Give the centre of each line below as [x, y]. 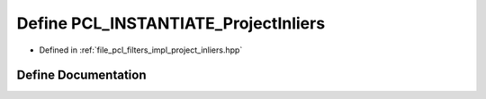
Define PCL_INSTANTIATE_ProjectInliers [171, 23]
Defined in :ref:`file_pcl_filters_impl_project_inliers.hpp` [141, 50]
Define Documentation [81, 75]
